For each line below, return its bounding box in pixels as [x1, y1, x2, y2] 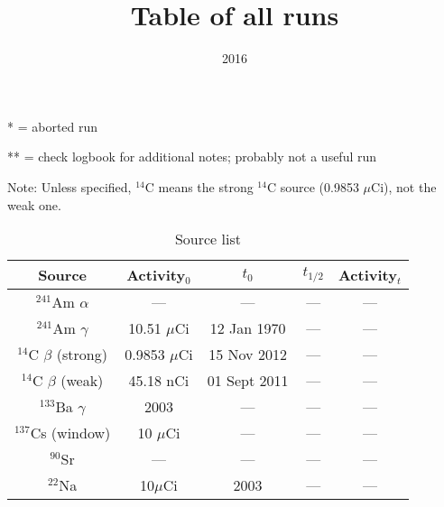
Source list [174, 228, 241, 250]
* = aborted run [7, 116, 98, 135]
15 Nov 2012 [208, 344, 287, 365]
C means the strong [144, 177, 254, 196]
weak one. [7, 195, 61, 214]
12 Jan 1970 [209, 318, 286, 339]
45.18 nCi [128, 370, 190, 392]
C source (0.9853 [266, 177, 359, 196]
